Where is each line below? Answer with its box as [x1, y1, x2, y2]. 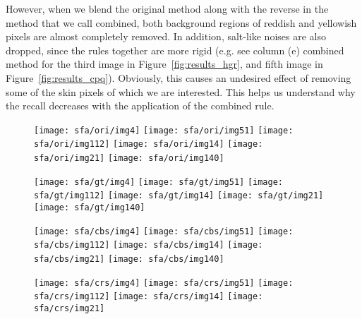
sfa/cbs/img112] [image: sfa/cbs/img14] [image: [34, 240, 263, 251]
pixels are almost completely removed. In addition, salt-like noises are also [6, 29, 326, 44]
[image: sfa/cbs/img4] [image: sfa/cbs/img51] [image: [34, 226, 294, 236]
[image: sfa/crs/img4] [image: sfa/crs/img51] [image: [34, 277, 294, 288]
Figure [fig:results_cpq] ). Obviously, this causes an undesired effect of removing [6, 70, 351, 85]
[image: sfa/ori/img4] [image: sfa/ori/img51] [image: [34, 125, 294, 136]
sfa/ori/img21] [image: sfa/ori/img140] [34, 153, 224, 164]
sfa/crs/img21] [34, 303, 105, 313]
